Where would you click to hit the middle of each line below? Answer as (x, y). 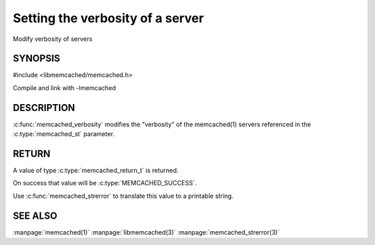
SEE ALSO (35, 216)
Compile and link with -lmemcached (64, 87)
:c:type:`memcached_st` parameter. (64, 134)
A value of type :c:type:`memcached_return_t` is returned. (96, 171)
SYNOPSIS (36, 59)
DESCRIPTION (44, 108)
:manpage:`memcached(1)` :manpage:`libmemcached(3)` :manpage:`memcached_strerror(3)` (147, 232)
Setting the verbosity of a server (108, 18)
